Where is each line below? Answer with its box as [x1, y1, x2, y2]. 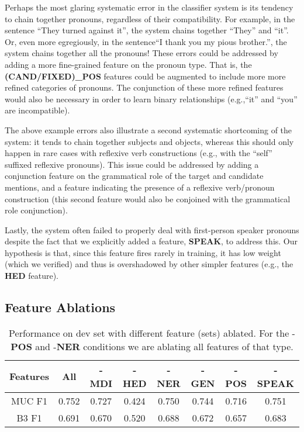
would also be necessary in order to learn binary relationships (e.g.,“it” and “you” [5, 92, 298, 105]
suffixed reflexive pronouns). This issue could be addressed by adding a [5, 158, 259, 170]
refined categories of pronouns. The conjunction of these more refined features [5, 81, 284, 94]
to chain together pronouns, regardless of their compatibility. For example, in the [5, 12, 295, 25]
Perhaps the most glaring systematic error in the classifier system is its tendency [5, 1, 293, 13]
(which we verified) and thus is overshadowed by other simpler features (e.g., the [5, 258, 293, 270]
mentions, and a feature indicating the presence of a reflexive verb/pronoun [5, 181, 275, 193]
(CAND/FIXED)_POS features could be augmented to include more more [5, 70, 286, 82]
